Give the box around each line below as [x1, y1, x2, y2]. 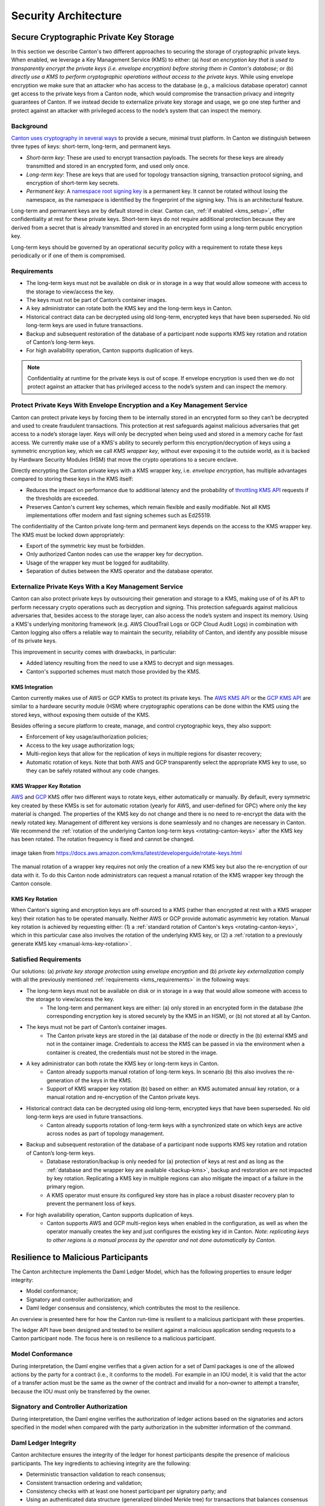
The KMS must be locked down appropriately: [11, 531, 125, 539]
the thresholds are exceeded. [26, 495, 99, 502]
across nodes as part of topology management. [46, 1130, 165, 1137]
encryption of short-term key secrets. [26, 179, 120, 186]
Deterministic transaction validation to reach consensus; [26, 1470, 166, 1478]
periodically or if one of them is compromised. [11, 252, 126, 259]
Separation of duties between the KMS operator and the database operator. [26, 567, 214, 575]
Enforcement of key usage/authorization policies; [26, 733, 149, 740]
